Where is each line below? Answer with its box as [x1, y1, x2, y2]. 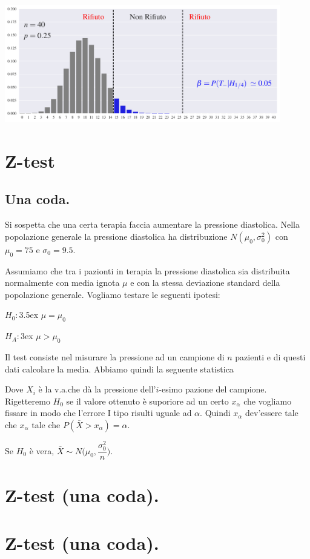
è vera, [29, 444, 54, 457]
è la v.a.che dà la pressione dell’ [38, 383, 156, 395]
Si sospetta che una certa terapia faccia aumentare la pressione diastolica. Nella [5, 218, 300, 231]
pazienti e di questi [235, 350, 306, 363]
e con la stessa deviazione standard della [130, 276, 280, 289]
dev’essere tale [245, 406, 298, 419]
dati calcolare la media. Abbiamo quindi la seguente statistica [5, 362, 234, 375]
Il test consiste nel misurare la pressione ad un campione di [5, 350, 225, 363]
